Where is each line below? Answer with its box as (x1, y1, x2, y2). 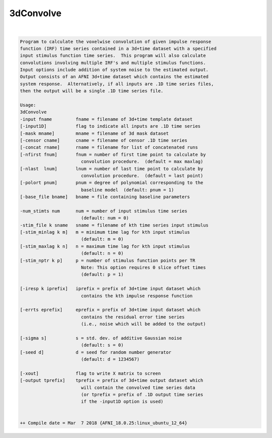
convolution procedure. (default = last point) (81, 173, 203, 179)
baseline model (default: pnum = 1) (81, 187, 174, 193)
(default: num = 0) (81, 215, 129, 221)
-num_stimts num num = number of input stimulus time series (20, 208, 187, 214)
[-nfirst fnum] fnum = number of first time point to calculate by (20, 151, 206, 157)
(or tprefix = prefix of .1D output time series (81, 392, 203, 398)
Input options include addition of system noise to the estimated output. (20, 67, 209, 73)
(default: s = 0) (81, 342, 124, 348)
